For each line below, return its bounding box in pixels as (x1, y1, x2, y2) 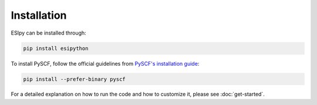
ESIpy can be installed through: (11, 29, 86, 36)
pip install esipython (23, 45, 89, 52)
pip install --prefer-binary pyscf (23, 76, 126, 82)
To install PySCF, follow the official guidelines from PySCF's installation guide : (11, 60, 200, 67)
